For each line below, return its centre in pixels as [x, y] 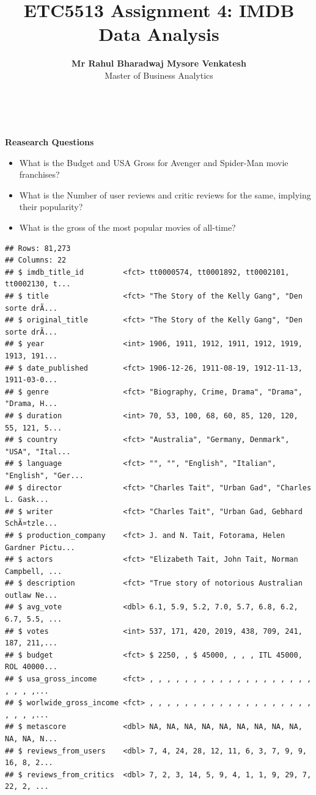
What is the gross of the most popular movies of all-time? [127, 227]
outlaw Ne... [31, 595]
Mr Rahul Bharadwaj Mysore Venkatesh [159, 63]
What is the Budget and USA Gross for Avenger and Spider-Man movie [154, 162]
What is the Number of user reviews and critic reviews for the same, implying [165, 194]
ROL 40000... [31, 667]
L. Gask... [27, 500]
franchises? [39, 174]
